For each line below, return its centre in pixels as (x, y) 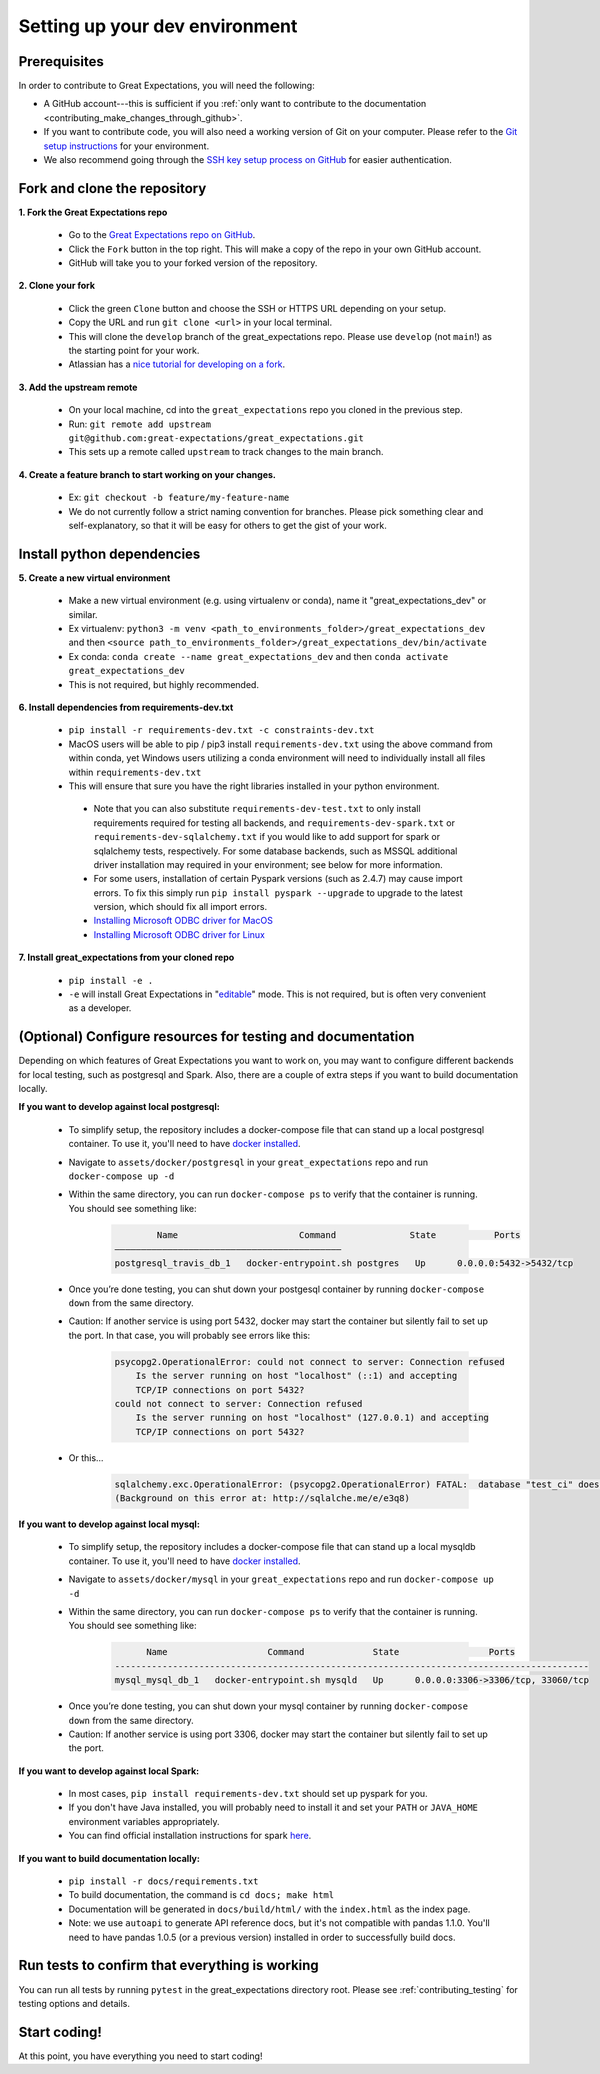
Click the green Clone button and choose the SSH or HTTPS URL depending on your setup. (257, 308)
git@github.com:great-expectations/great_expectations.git (216, 438)
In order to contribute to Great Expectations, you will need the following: (166, 86)
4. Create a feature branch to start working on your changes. (147, 474)
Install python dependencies (109, 553)
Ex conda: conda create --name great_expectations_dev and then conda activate (258, 656)
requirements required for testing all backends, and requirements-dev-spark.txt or (274, 822)
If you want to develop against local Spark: (109, 1771)
